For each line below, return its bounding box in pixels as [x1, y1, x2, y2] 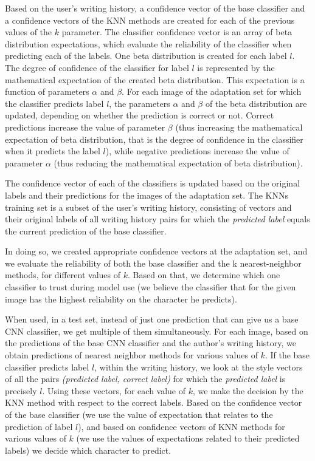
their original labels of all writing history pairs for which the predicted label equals [5, 213, 310, 225]
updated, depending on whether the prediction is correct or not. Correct [5, 109, 274, 121]
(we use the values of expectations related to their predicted [76, 432, 300, 445]
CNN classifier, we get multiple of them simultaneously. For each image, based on [5, 324, 308, 337]
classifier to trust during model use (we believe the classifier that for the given [5, 281, 296, 293]
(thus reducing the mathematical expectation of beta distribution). [54, 156, 303, 169]
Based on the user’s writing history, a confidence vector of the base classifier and [5, 2, 305, 14]
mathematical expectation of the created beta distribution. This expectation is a [5, 73, 305, 86]
